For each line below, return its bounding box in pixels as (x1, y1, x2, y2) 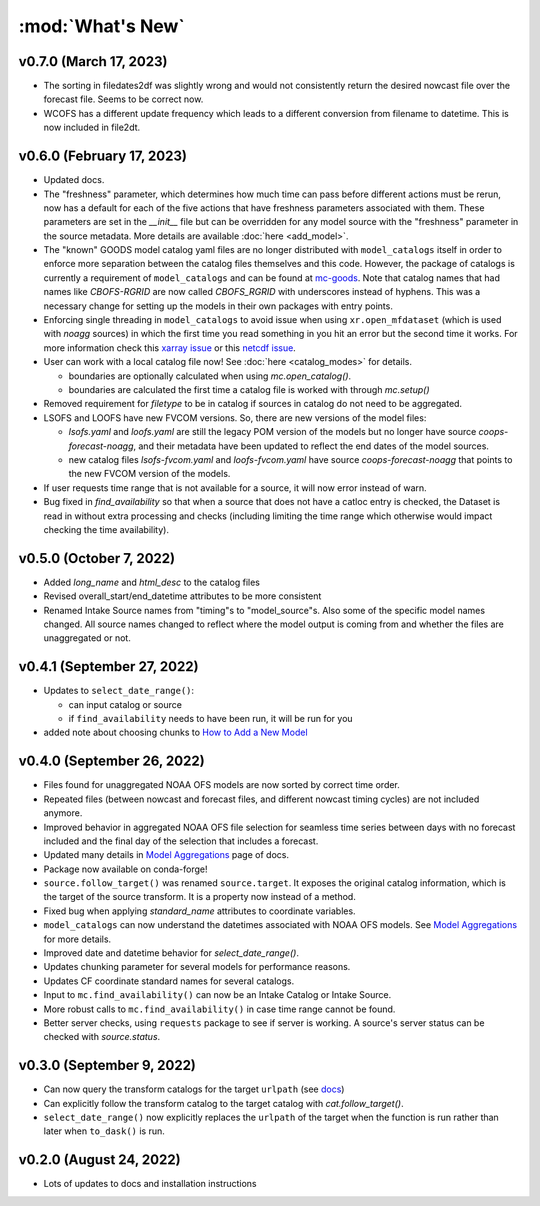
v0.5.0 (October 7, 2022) (18, 550, 175, 567)
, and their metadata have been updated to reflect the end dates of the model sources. (133, 440, 490, 452)
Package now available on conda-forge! (43, 863, 208, 875)
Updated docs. (43, 174, 105, 186)
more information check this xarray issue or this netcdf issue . (43, 341, 297, 354)
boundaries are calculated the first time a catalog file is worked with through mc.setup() (68, 384, 430, 395)
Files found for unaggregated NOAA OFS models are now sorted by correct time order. (43, 779, 400, 791)
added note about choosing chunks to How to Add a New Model (43, 726, 309, 739)
